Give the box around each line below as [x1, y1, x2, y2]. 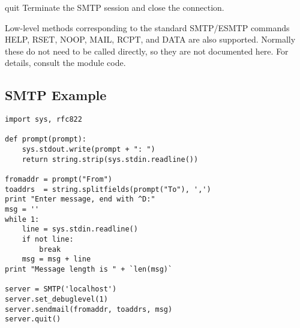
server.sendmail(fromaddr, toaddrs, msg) [5, 305, 173, 314]
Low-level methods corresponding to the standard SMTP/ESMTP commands [5, 21, 290, 34]
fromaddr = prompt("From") [5, 175, 112, 184]
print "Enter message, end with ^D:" [5, 195, 155, 204]
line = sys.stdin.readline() [22, 225, 138, 234]
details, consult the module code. [5, 56, 126, 69]
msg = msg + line [22, 255, 91, 264]
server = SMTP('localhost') [5, 285, 117, 294]
